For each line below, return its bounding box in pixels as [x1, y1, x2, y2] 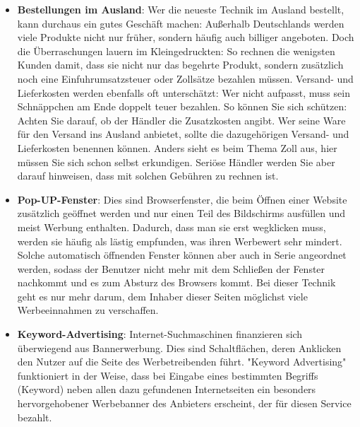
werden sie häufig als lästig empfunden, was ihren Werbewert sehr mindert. [17, 233, 342, 248]
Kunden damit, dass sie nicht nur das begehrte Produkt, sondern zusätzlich [17, 57, 344, 72]
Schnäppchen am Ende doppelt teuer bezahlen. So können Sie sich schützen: [17, 99, 347, 114]
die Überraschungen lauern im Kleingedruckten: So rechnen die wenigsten [17, 43, 335, 58]
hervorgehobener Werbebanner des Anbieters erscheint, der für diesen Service [17, 396, 352, 411]
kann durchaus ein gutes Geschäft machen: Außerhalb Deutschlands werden [17, 16, 344, 30]
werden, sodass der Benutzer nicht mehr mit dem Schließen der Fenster [17, 261, 325, 276]
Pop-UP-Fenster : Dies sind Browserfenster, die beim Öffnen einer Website [17, 192, 347, 206]
